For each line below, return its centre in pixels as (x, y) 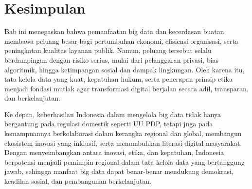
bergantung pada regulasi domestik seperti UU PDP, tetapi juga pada (109, 124)
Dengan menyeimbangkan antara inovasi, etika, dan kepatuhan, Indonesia (114, 152)
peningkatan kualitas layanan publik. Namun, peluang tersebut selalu (108, 50)
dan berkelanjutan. (33, 98)
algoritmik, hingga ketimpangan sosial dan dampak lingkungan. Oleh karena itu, (125, 69)
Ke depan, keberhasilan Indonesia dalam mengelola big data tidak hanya (113, 114)
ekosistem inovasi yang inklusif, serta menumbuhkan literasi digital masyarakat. (123, 143)
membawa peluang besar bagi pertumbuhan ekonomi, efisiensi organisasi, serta (121, 41)
